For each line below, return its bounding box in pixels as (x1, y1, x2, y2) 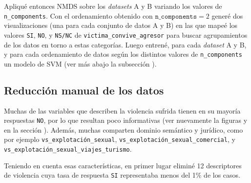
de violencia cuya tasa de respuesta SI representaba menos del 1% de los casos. (4, 170, 240, 180)
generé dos (211, 10, 243, 21)
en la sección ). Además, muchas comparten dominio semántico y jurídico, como (4, 124, 243, 135)
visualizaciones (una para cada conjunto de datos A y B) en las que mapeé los (4, 20, 238, 30)
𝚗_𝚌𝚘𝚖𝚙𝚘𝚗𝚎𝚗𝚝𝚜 (155, 13, 197, 20)
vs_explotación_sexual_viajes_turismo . (4, 144, 132, 154)
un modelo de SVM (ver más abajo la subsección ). (4, 58, 157, 69)
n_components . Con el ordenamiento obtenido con (4, 10, 153, 21)
